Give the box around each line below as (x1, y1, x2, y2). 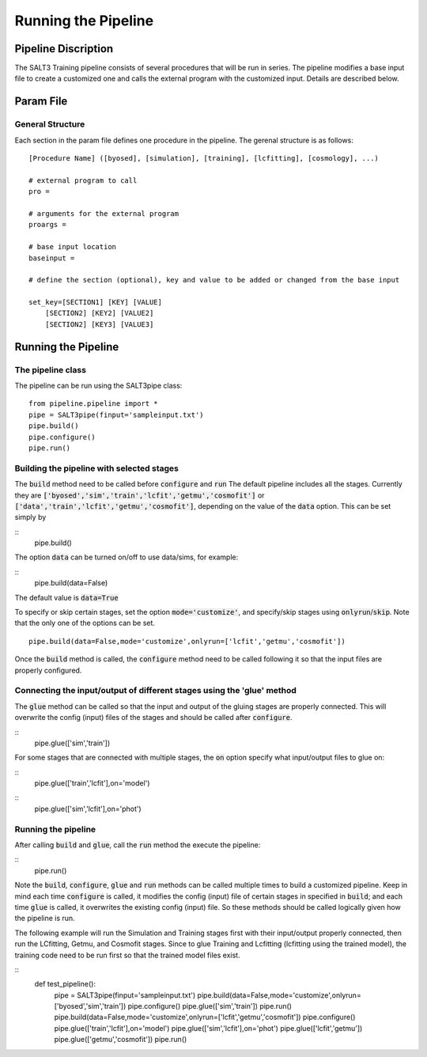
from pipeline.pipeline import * (28, 400, 158, 408)
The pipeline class (14, 364, 87, 375)
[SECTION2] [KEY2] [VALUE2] (44, 309, 154, 318)
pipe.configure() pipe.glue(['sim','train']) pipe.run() (127, 1002, 293, 1011)
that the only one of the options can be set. (14, 618, 156, 628)
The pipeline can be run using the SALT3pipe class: (14, 381, 183, 391)
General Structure (14, 119, 85, 130)
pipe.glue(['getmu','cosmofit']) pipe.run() (54, 1035, 187, 1044)
